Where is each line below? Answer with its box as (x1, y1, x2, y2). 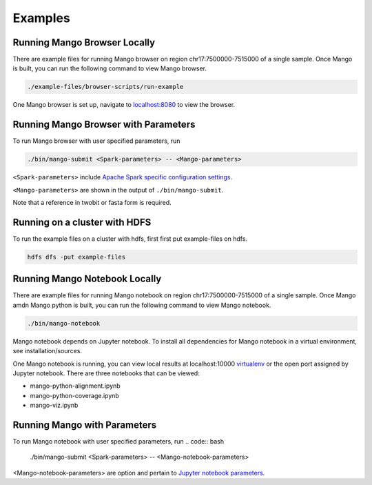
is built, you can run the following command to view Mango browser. (12, 64, 207, 72)
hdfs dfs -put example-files (27, 253, 126, 261)
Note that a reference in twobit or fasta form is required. (12, 199, 172, 207)
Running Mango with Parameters (12, 419, 157, 430)
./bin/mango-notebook (27, 319, 101, 327)
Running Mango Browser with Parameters (12, 119, 196, 130)
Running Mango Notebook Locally (12, 273, 162, 285)
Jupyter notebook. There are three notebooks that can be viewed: (12, 369, 200, 377)
